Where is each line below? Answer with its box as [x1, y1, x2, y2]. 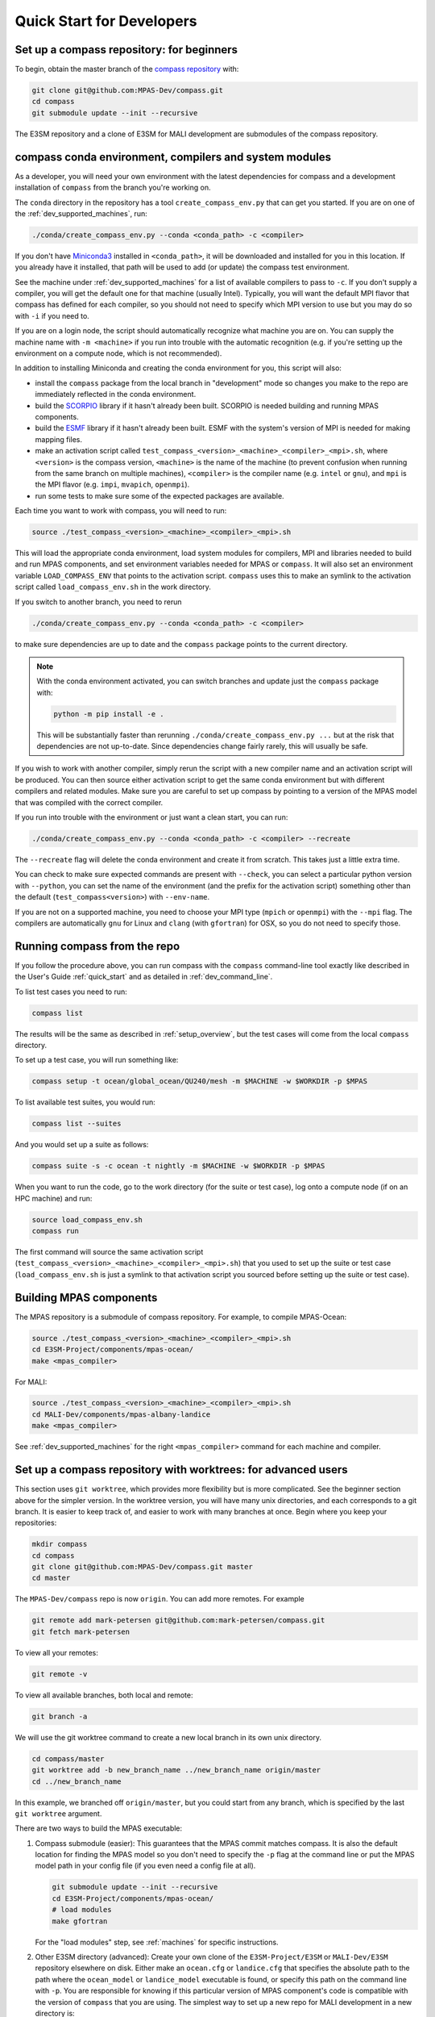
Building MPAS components [14, 1291, 158, 1305]
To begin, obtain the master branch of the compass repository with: [14, 65, 239, 74]
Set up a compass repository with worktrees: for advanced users [14, 1463, 348, 1476]
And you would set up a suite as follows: [14, 1140, 149, 1150]
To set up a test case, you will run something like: [14, 1055, 179, 1065]
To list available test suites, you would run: [14, 1097, 156, 1107]
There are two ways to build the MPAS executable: [14, 1823, 183, 1833]
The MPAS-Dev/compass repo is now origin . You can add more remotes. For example [14, 1594, 305, 1604]
